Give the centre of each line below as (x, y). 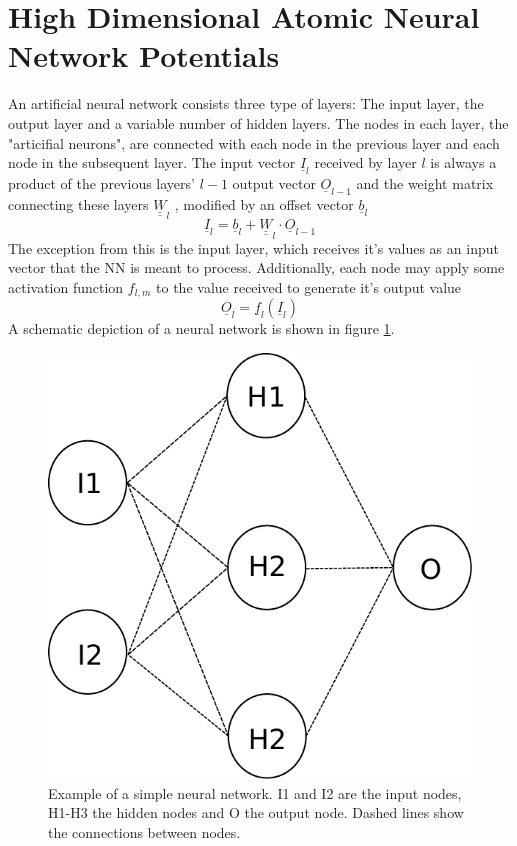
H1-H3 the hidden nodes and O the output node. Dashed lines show (256, 812)
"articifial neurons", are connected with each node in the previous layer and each (254, 142)
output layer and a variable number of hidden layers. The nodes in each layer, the (258, 122)
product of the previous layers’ (101, 183)
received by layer (365, 162)
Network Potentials (144, 55)
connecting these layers (78, 204)
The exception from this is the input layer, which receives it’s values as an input (253, 247)
